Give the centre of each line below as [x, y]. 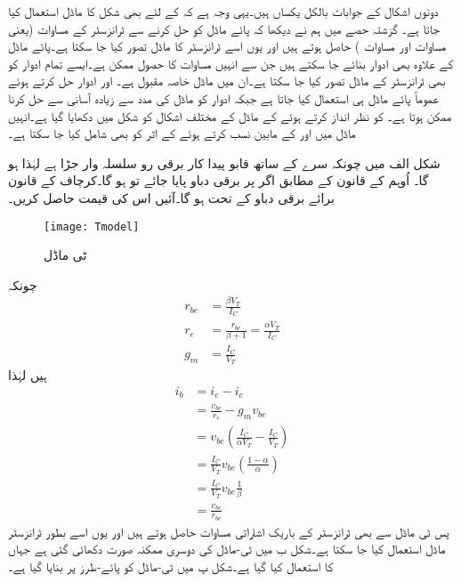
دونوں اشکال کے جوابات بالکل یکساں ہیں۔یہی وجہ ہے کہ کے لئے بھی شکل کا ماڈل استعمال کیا [223, 11]
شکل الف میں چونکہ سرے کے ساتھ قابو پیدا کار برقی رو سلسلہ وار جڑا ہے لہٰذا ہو [224, 162]
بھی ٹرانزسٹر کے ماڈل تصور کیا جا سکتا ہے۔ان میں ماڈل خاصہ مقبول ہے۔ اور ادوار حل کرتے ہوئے [227, 81]
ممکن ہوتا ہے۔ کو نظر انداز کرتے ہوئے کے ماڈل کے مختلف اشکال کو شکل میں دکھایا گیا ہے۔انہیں [230, 115]
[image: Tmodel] [92, 226]
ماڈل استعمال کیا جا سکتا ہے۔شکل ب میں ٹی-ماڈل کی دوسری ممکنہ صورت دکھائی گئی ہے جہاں [227, 549]
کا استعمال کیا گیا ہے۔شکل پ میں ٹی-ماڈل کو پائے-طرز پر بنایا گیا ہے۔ [171, 566]
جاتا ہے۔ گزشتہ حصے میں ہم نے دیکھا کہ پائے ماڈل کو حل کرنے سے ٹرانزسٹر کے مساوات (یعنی [224, 28]
